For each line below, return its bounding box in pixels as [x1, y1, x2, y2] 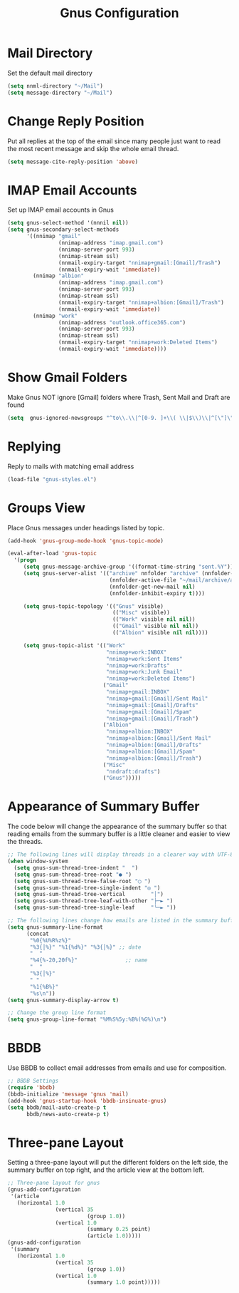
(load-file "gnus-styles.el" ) [7, 475, 97, 483]
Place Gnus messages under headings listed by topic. [7, 523, 165, 532]
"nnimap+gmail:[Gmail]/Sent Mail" [105, 695, 208, 702]
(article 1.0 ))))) [86, 1232, 142, 1240]
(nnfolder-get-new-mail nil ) [109, 583, 196, 590]
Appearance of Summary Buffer [7, 798, 200, 815]
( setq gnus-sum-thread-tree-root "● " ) [14, 871, 132, 878]
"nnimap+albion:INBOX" [105, 728, 174, 736]
